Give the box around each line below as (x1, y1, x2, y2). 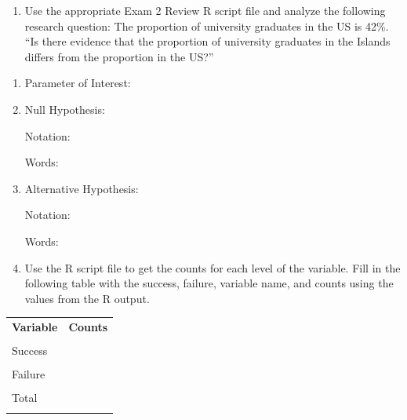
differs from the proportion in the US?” (24, 48, 214, 64)
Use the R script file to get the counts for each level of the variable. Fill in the (24, 259, 401, 276)
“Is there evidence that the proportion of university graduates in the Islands (24, 33, 391, 49)
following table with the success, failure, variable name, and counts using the (24, 275, 394, 291)
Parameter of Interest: (24, 75, 131, 91)
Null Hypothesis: (24, 100, 105, 117)
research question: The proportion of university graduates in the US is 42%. (24, 17, 389, 34)
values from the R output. (24, 290, 150, 306)
